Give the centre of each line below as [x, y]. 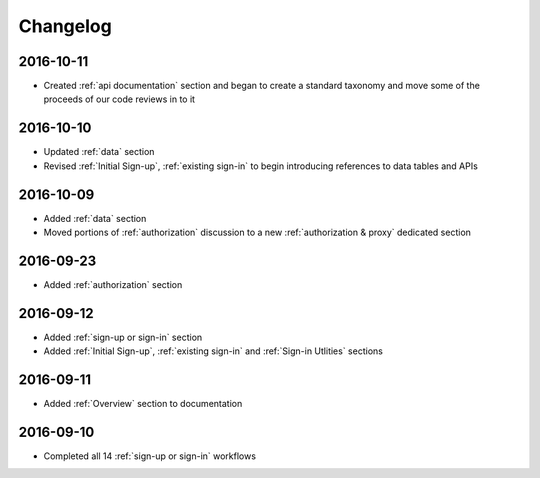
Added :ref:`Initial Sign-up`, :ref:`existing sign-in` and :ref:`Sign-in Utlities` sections [213, 351]
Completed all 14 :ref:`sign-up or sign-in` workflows [150, 456]
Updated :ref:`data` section [99, 152]
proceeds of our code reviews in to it [119, 99]
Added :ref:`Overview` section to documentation [143, 404]
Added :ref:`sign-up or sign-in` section [123, 337]
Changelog [65, 26]
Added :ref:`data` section [95, 218]
